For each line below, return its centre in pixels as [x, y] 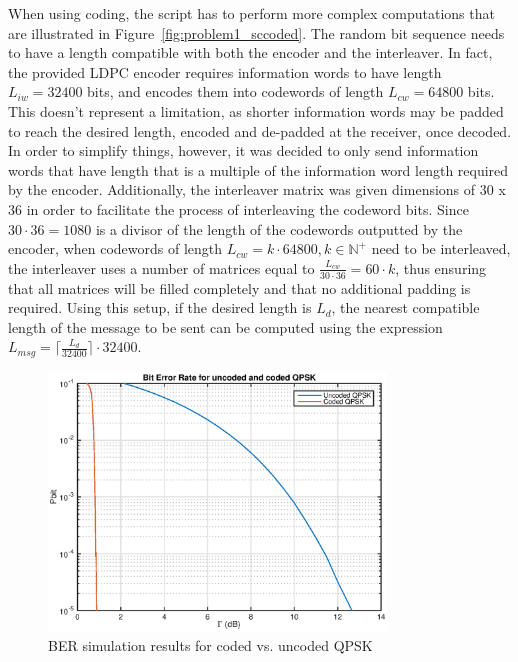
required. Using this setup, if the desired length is [160, 307]
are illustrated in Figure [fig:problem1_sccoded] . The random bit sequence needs [256, 32]
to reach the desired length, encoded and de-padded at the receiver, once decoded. [260, 130]
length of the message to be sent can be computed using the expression [225, 326]
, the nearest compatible [405, 307]
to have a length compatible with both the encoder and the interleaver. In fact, [250, 52]
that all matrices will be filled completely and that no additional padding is [239, 287]
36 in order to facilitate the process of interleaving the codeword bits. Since [238, 208]
